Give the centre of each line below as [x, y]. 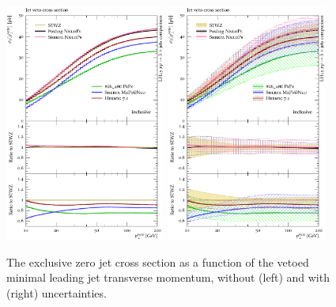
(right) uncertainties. [57, 293]
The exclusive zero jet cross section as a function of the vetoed [158, 262]
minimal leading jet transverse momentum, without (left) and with [168, 277]
